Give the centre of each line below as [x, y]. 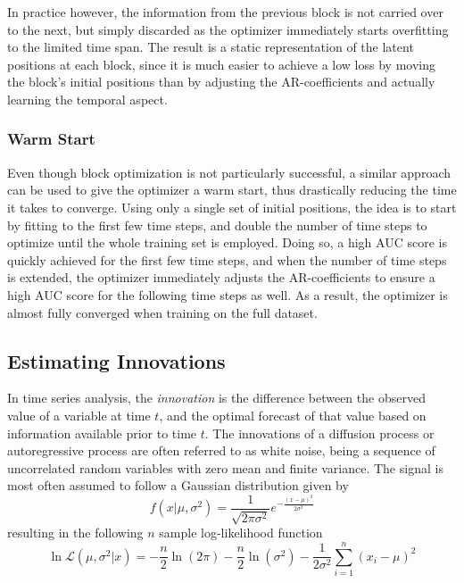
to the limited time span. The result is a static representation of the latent [211, 47]
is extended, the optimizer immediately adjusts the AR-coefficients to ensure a [221, 277]
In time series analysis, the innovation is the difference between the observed [216, 398]
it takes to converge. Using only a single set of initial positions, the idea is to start [232, 207]
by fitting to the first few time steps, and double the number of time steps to [217, 225]
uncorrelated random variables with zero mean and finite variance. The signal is [225, 467]
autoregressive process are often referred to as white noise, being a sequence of [221, 450]
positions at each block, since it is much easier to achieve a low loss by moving [221, 64]
